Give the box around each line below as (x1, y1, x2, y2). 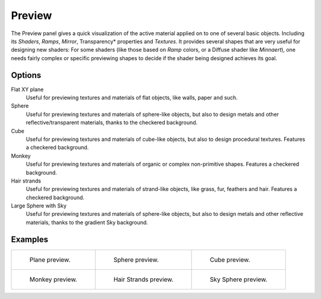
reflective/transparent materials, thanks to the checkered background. (26, 119, 198, 126)
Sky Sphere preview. (210, 275, 267, 284)
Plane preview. (29, 256, 71, 264)
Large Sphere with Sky (11, 202, 67, 209)
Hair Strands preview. (113, 275, 174, 284)
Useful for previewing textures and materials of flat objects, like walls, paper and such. (26, 94, 238, 101)
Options (11, 70, 42, 80)
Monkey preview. (29, 275, 77, 284)
